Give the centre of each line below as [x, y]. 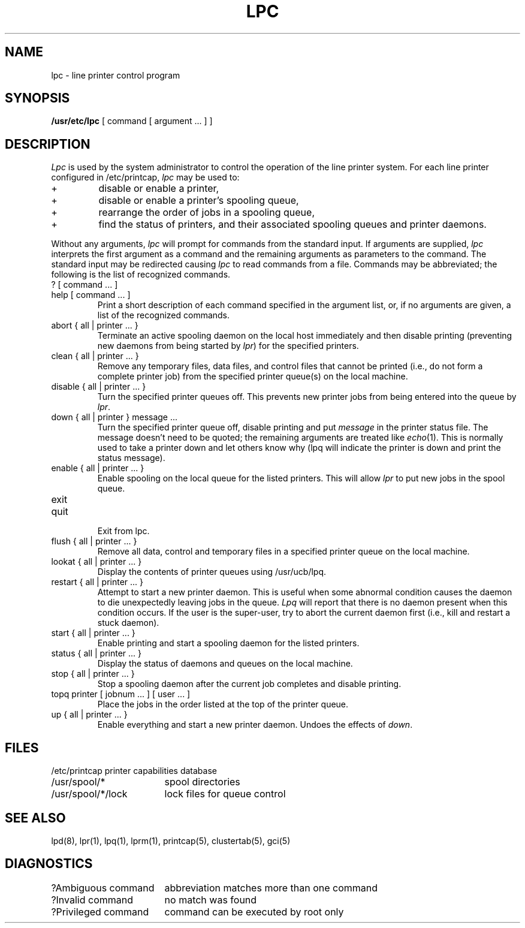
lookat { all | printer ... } [96, 562]
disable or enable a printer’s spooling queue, [199, 201]
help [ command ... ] [91, 295]
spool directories [202, 782]
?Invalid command [92, 900]
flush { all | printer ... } [94, 541]
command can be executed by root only [254, 912]
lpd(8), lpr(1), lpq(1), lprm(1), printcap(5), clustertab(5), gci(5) [171, 840]
